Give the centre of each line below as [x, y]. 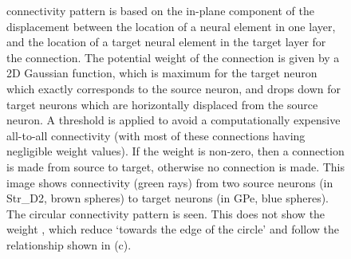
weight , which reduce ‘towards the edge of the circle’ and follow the [173, 229]
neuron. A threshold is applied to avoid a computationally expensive [174, 120]
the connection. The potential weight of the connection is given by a [173, 57]
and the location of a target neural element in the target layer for [166, 42]
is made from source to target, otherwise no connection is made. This [175, 166]
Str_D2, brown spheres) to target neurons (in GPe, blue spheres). [168, 198]
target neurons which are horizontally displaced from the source [162, 104]
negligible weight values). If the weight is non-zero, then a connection [175, 151]
